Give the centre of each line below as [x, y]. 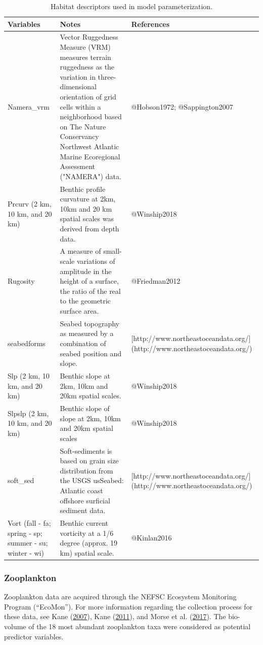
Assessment [77, 166]
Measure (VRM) [85, 47]
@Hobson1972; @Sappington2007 [182, 106]
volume [15, 626]
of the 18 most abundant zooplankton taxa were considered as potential [140, 626]
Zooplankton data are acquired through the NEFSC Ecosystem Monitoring [120, 597]
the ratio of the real [90, 291]
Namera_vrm [29, 106]
